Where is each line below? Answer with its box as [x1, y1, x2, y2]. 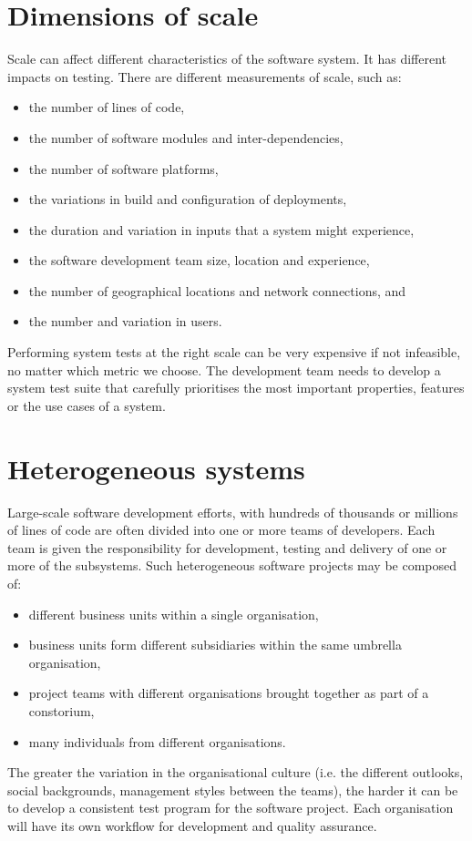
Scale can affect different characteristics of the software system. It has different [7, 49, 447, 68]
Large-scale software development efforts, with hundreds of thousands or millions [7, 502, 458, 521]
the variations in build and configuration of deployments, [28, 190, 347, 209]
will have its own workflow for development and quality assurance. [7, 815, 377, 835]
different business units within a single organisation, [28, 604, 319, 623]
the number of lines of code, [28, 97, 185, 117]
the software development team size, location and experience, [28, 251, 370, 270]
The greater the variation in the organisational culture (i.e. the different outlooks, [7, 763, 464, 782]
